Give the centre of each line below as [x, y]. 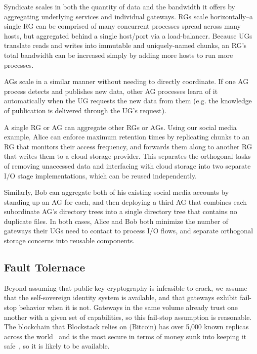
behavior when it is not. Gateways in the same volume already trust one [128, 307]
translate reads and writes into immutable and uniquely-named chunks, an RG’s [125, 45]
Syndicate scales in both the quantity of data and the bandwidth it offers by [120, 6]
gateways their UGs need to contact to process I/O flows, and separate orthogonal [128, 231]
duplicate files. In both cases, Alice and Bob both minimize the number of [116, 221]
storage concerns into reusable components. [69, 241]
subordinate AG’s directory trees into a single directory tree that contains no [121, 211]
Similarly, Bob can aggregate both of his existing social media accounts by [116, 192]
